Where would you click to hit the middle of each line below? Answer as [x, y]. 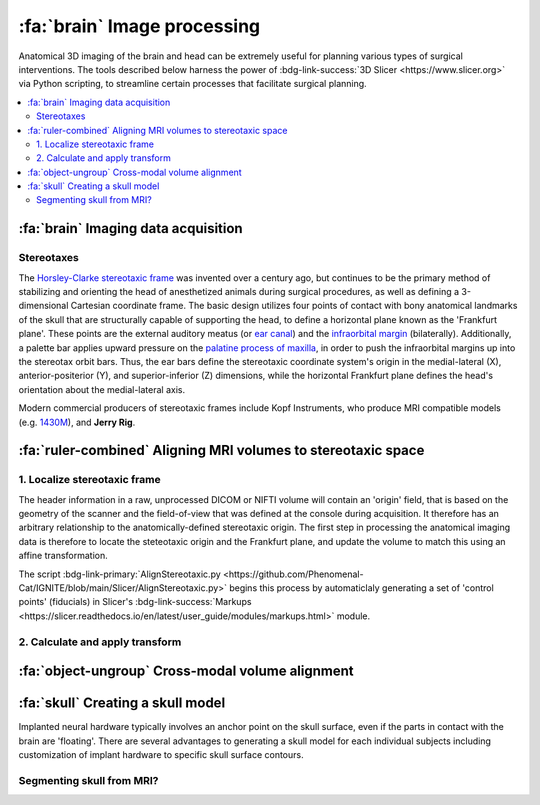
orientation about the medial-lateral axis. [102, 389]
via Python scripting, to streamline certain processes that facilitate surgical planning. [192, 84]
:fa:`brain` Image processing [139, 26]
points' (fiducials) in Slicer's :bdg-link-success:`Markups [135, 602]
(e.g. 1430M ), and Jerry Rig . [77, 422]
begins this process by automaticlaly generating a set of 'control [361, 588]
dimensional [43, 306]
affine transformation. [63, 556]
